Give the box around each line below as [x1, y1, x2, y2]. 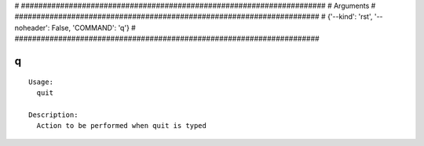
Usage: [28, 77, 54, 86]
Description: [28, 110, 79, 119]
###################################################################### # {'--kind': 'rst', [14, 12, 373, 21]
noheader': [14, 23, 50, 32]
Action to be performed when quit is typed [36, 122, 207, 130]
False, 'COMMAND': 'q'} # [51, 23, 137, 32]
